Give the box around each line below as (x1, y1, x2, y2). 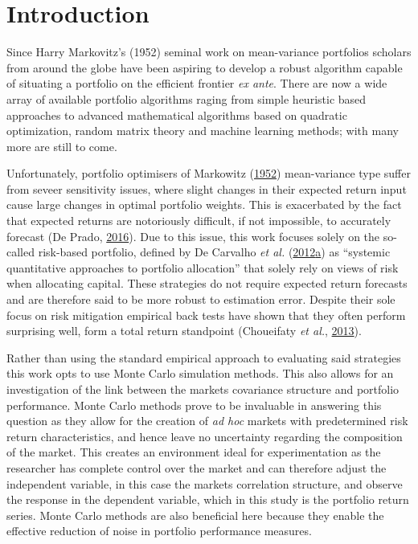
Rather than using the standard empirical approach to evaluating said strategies (6, 349, 401, 366)
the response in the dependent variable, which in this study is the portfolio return (6, 491, 409, 508)
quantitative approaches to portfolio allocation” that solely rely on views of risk (6, 259, 399, 276)
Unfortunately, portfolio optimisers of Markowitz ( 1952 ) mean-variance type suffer (6, 165, 411, 182)
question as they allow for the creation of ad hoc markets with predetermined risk (6, 412, 408, 429)
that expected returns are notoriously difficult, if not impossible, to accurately (6, 212, 391, 229)
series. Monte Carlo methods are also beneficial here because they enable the (6, 506, 384, 523)
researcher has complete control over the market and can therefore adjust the (6, 459, 387, 476)
